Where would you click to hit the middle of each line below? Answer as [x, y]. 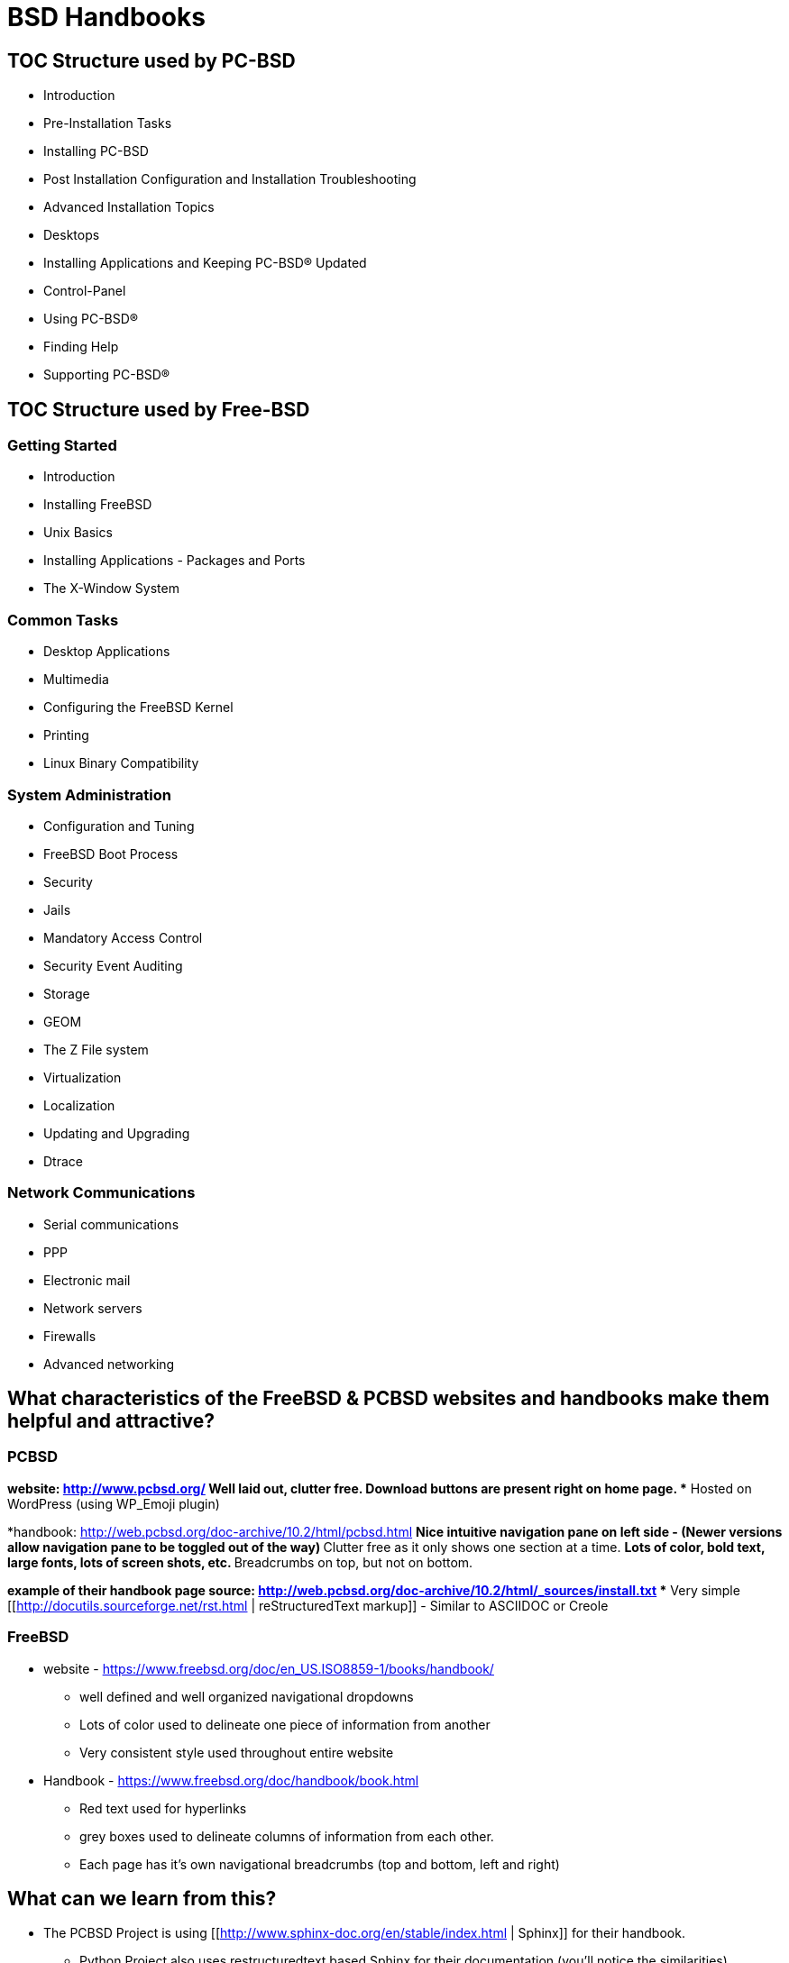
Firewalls [70, 1336]
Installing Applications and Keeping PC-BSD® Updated [205, 263]
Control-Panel [85, 291]
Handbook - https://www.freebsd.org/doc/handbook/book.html [231, 1780]
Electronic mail [87, 1280]
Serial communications [111, 1224]
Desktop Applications [107, 652]
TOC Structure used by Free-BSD [159, 409]
